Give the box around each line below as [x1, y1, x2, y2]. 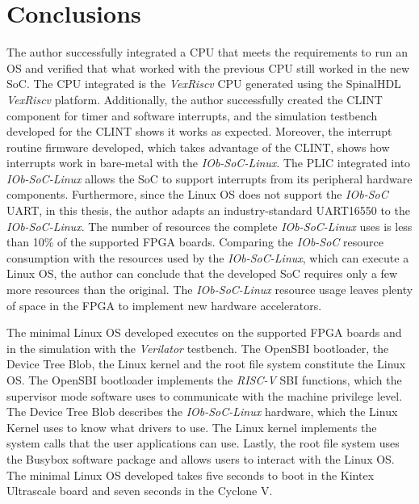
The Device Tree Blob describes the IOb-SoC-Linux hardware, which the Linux [6, 403, 398, 420]
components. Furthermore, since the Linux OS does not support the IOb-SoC [6, 186, 388, 203]
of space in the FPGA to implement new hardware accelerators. [6, 296, 322, 313]
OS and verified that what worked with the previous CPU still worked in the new [6, 59, 410, 76]
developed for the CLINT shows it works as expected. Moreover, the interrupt [6, 123, 392, 140]
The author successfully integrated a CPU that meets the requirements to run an [6, 44, 408, 61]
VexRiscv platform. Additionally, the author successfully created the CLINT [6, 90, 383, 107]
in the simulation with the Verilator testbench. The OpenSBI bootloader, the [6, 339, 389, 356]
